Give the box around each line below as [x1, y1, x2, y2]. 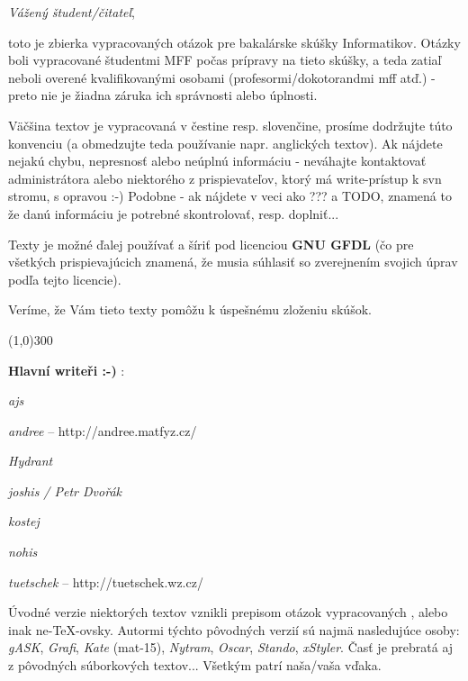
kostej [8, 512, 40, 531]
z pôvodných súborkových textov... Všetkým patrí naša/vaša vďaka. [8, 656, 382, 675]
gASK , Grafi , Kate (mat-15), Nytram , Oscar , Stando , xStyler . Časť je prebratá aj [8, 638, 454, 657]
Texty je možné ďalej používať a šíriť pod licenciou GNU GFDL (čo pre [8, 234, 414, 253]
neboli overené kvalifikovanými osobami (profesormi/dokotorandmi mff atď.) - [8, 68, 436, 86]
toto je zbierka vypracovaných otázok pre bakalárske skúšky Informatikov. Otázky [8, 32, 461, 51]
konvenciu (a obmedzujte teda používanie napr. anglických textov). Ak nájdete [8, 133, 443, 152]
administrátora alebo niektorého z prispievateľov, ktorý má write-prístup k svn [8, 168, 442, 187]
